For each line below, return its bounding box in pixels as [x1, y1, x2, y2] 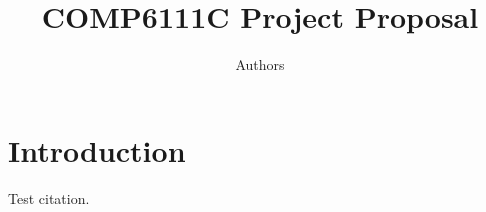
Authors [235, 54, 285, 75]
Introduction [8, 129, 186, 170]
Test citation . [8, 187, 90, 208]
